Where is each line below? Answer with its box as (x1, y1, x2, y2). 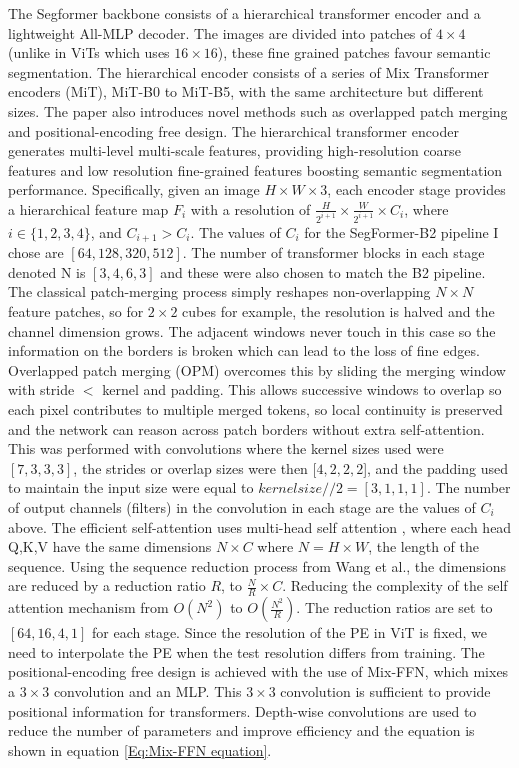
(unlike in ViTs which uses (8, 42, 170, 63)
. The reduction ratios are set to (296, 597, 493, 618)
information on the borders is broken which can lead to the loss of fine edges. (8, 340, 480, 361)
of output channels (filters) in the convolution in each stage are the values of (8, 496, 476, 517)
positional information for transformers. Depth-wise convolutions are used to (8, 700, 477, 721)
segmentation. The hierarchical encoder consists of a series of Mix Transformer (8, 61, 490, 82)
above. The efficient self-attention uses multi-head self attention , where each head (8, 516, 512, 537)
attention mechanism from (8, 597, 169, 618)
